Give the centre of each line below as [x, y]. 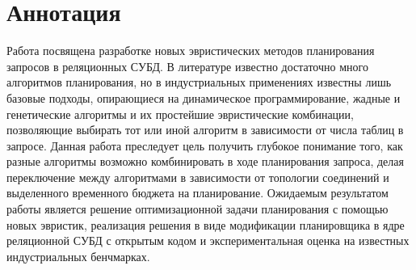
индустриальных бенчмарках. [78, 256]
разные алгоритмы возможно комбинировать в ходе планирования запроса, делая [205, 161]
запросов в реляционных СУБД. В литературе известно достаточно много [187, 66]
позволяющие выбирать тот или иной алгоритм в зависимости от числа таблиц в [205, 130]
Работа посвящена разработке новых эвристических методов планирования [191, 51]
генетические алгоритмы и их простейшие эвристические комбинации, [180, 114]
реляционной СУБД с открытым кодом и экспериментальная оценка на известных [208, 240]
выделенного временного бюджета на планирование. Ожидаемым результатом [197, 193]
